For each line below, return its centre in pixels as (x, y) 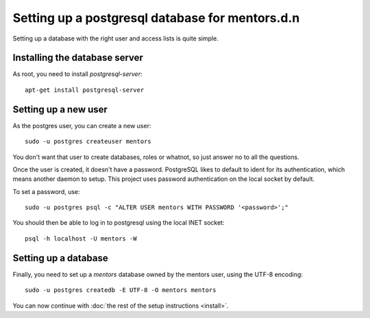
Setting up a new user (60, 109)
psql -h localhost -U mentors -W (81, 238)
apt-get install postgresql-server (85, 90)
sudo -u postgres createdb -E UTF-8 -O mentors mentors (121, 290)
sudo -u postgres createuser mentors (88, 142)
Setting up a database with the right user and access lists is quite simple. (115, 38)
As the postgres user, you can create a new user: (82, 125)
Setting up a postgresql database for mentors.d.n (156, 18)
